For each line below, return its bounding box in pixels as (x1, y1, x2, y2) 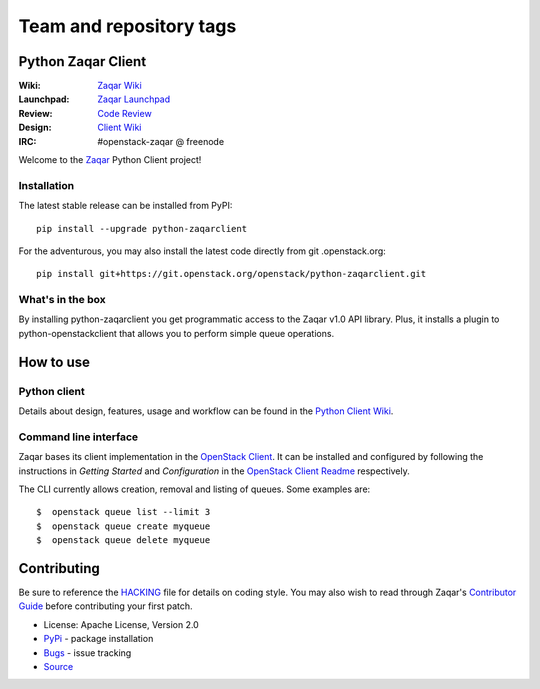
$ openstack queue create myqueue (36, 520, 211, 532)
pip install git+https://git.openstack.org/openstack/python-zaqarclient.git (36, 268, 427, 280)
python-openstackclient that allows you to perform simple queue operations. (18, 327, 335, 339)
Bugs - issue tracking (43, 646, 132, 659)
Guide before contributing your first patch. (18, 600, 194, 612)
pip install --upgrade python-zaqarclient (36, 223, 248, 234)
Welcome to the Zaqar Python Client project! (18, 154, 202, 166)
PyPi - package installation (43, 633, 154, 645)
